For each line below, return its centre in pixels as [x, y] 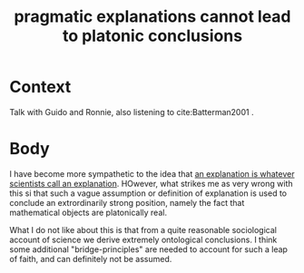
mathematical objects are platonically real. [88, 212]
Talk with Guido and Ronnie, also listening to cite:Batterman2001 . [132, 112]
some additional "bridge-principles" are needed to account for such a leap [149, 249]
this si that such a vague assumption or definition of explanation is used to [148, 193]
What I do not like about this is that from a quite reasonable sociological [143, 229]
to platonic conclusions [152, 36]
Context [40, 87]
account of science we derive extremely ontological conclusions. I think [143, 239]
